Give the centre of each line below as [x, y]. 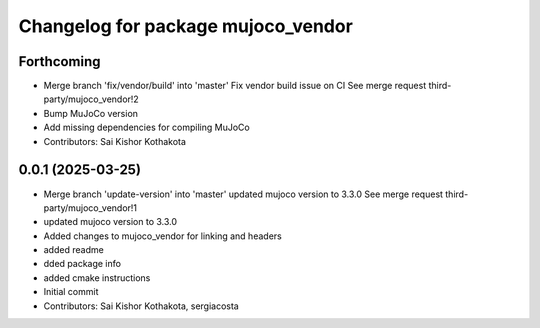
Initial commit [71, 292]
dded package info [82, 264]
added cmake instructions [97, 277]
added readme [73, 250]
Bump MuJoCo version [91, 113]
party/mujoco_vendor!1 [90, 207]
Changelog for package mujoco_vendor [186, 26]
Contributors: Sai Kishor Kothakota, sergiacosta [141, 306]
